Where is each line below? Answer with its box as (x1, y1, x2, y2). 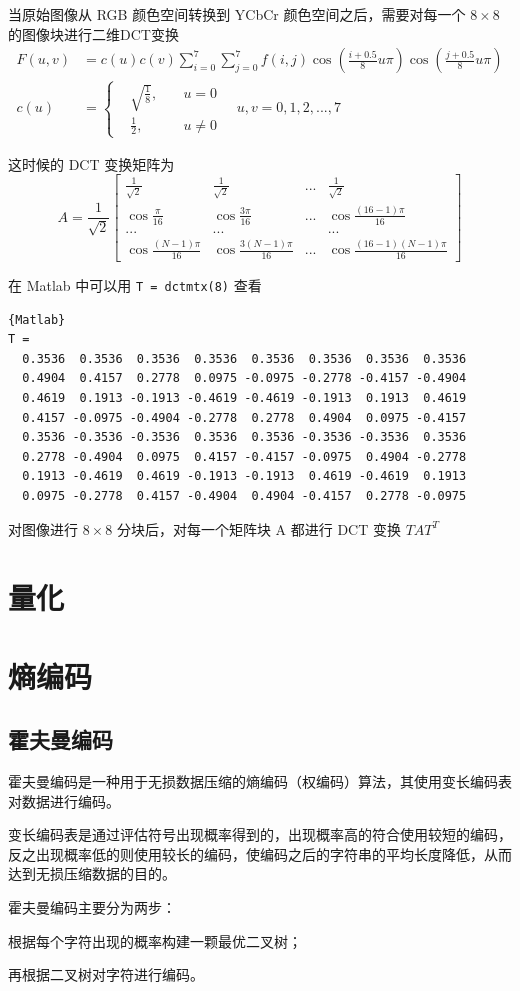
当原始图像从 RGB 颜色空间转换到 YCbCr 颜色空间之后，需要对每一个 (8, 4, 466, 24)
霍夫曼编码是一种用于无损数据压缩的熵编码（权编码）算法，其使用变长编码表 (8, 771, 512, 792)
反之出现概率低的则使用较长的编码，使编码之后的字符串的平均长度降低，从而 (8, 843, 512, 864)
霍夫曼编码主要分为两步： (8, 897, 176, 918)
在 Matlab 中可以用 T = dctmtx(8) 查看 (8, 274, 262, 295)
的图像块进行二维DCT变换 (8, 23, 179, 44)
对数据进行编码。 (8, 790, 120, 811)
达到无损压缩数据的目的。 (8, 863, 176, 884)
